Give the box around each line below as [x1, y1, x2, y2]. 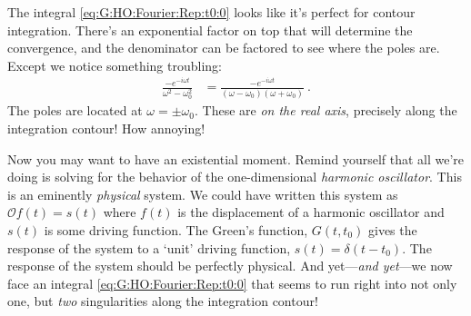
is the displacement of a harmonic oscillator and [177, 202, 445, 222]
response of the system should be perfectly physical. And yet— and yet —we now [7, 256, 453, 275]
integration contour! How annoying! [7, 118, 205, 137]
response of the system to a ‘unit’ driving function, [7, 238, 291, 257]
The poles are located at [7, 101, 143, 120]
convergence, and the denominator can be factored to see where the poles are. [7, 38, 440, 57]
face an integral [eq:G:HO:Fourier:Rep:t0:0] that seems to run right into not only [7, 273, 457, 292]
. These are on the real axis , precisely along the [195, 101, 457, 120]
